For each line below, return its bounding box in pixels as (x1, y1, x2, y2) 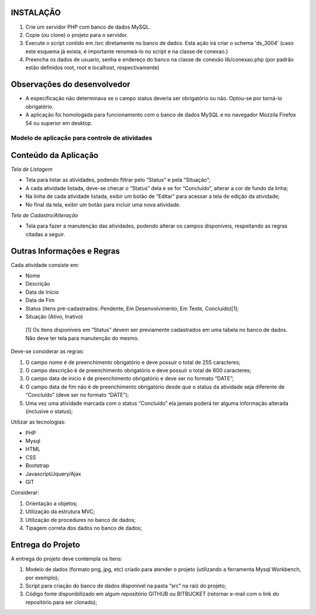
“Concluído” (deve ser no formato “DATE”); (25, 391, 129, 398)
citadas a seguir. (25, 231, 66, 238)
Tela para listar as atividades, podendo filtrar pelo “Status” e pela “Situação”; (25, 176, 211, 184)
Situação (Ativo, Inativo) (25, 313, 83, 320)
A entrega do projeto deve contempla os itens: (11, 555, 123, 562)
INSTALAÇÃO (11, 8, 61, 18)
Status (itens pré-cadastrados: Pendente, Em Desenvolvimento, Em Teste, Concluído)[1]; (25, 305, 239, 312)
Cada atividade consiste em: (11, 261, 80, 269)
